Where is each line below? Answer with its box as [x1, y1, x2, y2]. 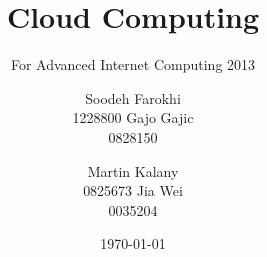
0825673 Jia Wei [83, 180, 183, 201]
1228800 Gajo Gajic [72, 107, 194, 128]
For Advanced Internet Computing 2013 [10, 54, 256, 75]
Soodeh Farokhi [85, 87, 181, 108]
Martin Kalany [87, 160, 179, 181]
